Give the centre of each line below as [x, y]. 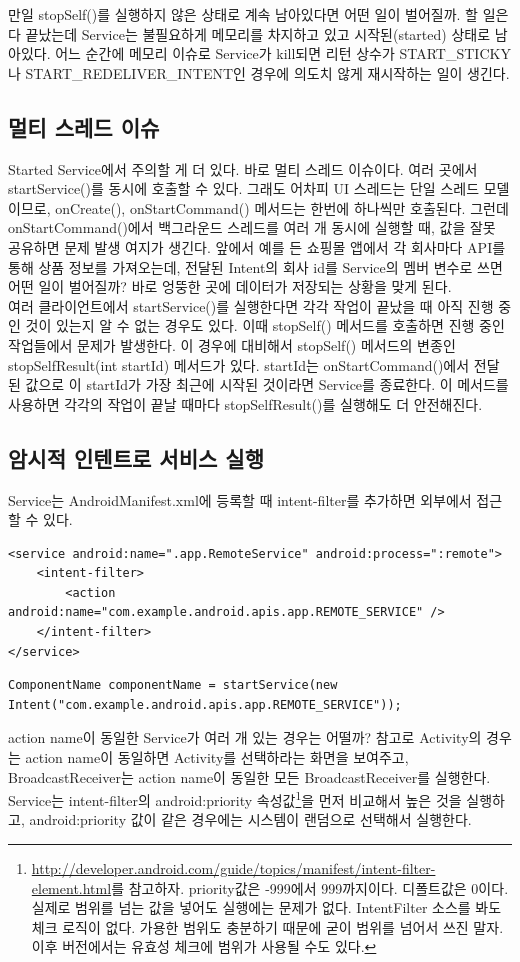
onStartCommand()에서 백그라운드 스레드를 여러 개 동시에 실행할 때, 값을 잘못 [252, 227]
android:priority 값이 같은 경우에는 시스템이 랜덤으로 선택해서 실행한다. [250, 819]
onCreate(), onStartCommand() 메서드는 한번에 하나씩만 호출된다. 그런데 [282, 207]
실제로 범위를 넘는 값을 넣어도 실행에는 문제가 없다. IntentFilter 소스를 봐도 [266, 907]
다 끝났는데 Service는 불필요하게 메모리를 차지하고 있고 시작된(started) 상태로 [249, 33]
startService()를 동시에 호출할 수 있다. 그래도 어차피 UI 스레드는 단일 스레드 [244, 188]
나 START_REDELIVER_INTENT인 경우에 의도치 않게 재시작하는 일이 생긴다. [259, 72]
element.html [71, 887]
